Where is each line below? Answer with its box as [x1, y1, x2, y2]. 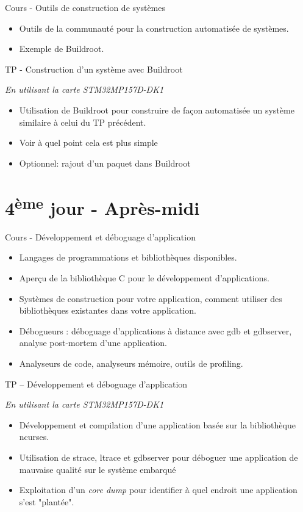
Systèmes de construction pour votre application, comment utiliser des [19, 292, 282, 305]
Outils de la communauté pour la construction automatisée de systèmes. [19, 21, 289, 34]
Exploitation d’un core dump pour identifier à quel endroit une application [19, 483, 298, 496]
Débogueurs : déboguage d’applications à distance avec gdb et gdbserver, [19, 324, 292, 337]
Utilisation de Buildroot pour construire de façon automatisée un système [19, 103, 294, 116]
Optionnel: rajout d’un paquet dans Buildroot [19, 156, 191, 169]
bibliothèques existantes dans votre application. [19, 304, 196, 317]
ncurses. [19, 430, 49, 443]
